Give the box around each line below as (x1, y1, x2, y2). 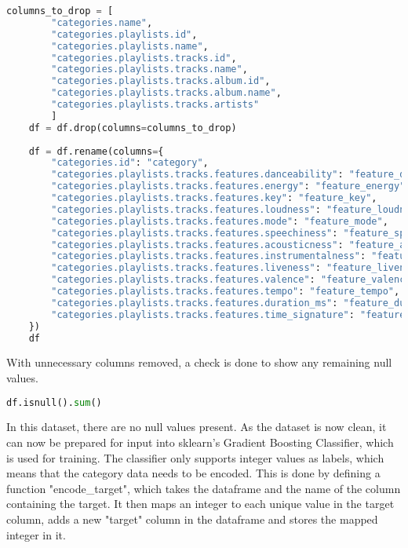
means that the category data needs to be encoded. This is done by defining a (6, 465, 381, 481)
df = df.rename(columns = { (28, 145, 164, 157)
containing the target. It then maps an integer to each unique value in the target (6, 495, 395, 512)
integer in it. (6, 526, 66, 543)
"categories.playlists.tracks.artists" (51, 99, 260, 110)
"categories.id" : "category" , (51, 157, 209, 169)
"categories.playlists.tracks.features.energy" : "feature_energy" (51, 181, 406, 192)
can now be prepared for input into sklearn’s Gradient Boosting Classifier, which (6, 434, 394, 451)
